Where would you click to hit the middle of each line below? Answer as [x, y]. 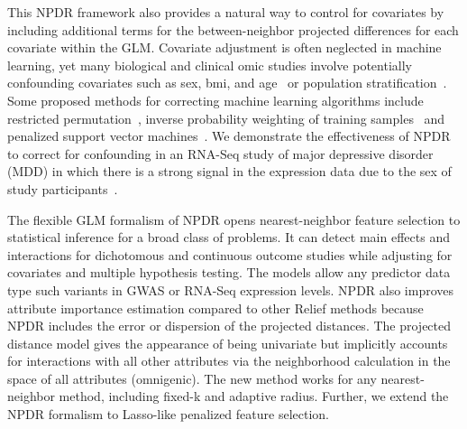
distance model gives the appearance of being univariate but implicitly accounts [228, 343]
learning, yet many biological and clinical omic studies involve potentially [210, 65]
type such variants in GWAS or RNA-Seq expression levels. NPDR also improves [231, 289]
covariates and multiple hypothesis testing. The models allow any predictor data [229, 272]
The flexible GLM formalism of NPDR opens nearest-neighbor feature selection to [234, 219]
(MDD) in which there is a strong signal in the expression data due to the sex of [229, 171]
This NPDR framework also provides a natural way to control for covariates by [226, 12]
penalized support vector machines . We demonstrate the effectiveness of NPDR [229, 136]
